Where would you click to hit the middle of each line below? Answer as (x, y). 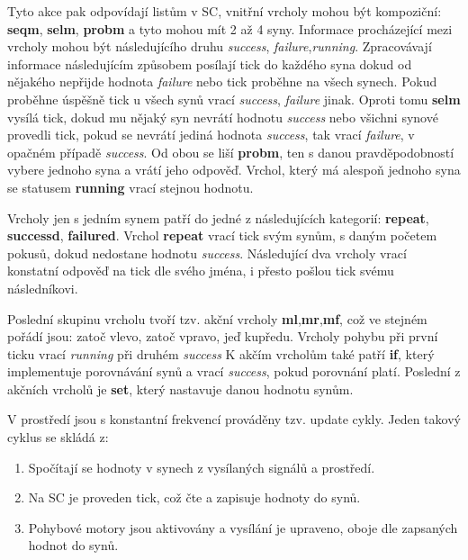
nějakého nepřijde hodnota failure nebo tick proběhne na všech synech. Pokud (222, 81)
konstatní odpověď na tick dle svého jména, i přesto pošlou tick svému (201, 271)
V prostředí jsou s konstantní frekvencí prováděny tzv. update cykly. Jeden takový (234, 419)
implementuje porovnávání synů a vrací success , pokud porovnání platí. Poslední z (234, 371)
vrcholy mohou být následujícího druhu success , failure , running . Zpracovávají (220, 46)
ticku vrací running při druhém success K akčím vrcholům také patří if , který (221, 353)
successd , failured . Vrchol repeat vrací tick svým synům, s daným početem (222, 235)
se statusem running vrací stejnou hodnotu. (130, 187)
